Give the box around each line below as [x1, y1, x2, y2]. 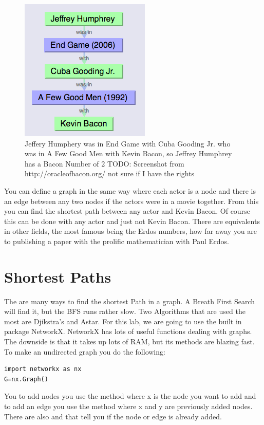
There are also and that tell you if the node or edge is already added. [4, 411, 222, 421]
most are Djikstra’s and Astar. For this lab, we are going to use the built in [4, 316, 242, 326]
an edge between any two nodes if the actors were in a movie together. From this [4, 195, 259, 206]
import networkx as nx [4, 365, 82, 373]
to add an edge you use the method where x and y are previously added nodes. [4, 401, 253, 411]
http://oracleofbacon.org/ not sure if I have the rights [25, 168, 195, 179]
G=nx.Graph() [4, 375, 48, 383]
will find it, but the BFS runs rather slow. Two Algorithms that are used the [4, 306, 246, 317]
